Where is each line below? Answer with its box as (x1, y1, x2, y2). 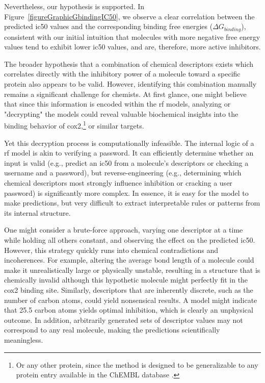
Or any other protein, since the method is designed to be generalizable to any (16, 359, 258, 370)
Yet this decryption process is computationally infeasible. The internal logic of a (4, 137, 254, 148)
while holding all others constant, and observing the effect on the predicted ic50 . (4, 234, 255, 245)
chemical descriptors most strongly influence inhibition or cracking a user (4, 177, 232, 188)
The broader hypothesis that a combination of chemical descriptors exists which (4, 58, 254, 69)
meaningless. (4, 334, 43, 345)
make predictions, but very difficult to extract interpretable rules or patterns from (4, 197, 260, 208)
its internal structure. (4, 207, 71, 218)
